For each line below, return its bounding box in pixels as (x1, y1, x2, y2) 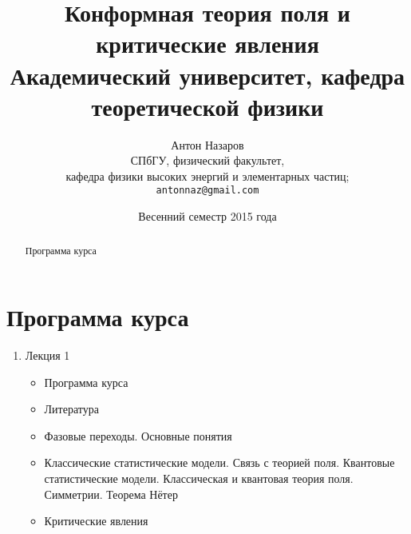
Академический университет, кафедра (10, 58, 405, 91)
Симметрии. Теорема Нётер (44, 485, 178, 502)
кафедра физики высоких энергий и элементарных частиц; (65, 167, 350, 184)
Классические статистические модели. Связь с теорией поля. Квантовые (44, 454, 395, 471)
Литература (44, 400, 99, 417)
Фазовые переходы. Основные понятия (44, 427, 232, 444)
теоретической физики (91, 90, 324, 122)
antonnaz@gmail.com (156, 185, 259, 197)
